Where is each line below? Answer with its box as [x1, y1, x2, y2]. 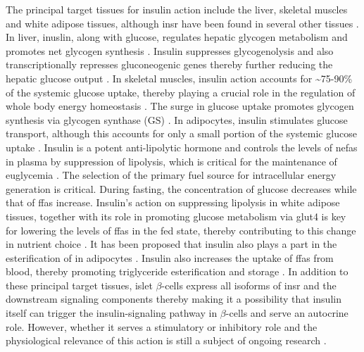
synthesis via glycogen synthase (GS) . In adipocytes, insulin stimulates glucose [6, 112, 348, 127]
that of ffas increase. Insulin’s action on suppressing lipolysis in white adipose [6, 195, 340, 210]
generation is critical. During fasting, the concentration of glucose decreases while [6, 181, 357, 196]
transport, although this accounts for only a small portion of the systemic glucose [6, 126, 357, 141]
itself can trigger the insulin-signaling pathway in [6, 306, 218, 320]
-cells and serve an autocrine [225, 306, 349, 320]
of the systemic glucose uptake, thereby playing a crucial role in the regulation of [6, 84, 356, 99]
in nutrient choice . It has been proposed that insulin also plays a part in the [6, 237, 337, 251]
